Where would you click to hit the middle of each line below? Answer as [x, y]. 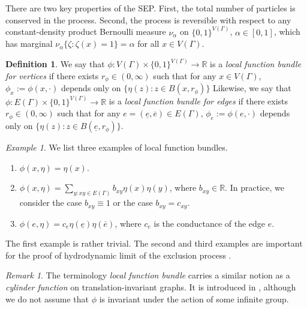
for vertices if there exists [52, 75]
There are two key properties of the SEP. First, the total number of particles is [151, 8]
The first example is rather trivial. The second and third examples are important [154, 243]
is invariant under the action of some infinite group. [194, 298]
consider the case [51, 202]
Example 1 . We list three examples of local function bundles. [117, 147]
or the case [133, 202]
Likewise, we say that [252, 88]
